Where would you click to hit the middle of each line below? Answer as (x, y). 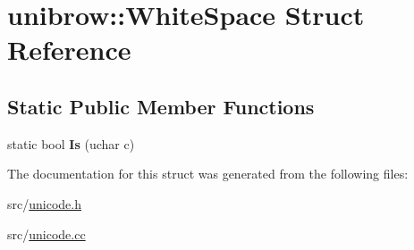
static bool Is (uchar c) (71, 143)
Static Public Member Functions (161, 106)
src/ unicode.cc (46, 233)
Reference (69, 50)
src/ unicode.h (44, 203)
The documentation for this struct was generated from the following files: (208, 174)
